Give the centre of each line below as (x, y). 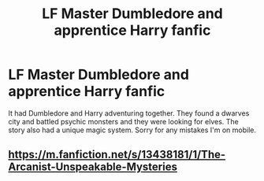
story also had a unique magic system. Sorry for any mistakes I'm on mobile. (132, 130)
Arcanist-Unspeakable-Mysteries (93, 167)
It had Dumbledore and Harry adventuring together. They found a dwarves (129, 113)
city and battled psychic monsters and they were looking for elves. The (123, 121)
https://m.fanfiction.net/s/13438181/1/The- (117, 155)
